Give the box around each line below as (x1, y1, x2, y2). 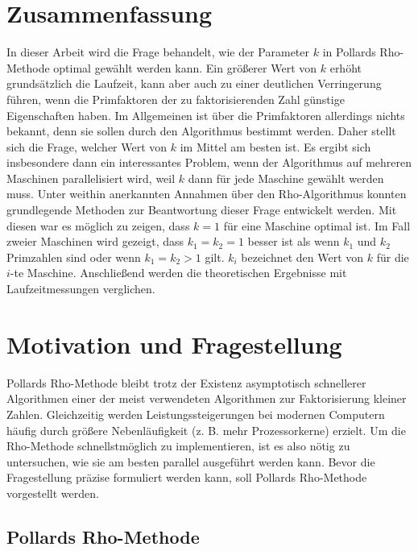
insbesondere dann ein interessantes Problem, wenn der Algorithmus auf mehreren (6, 154, 412, 171)
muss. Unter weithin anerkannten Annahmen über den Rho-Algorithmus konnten (6, 185, 407, 202)
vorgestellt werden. (6, 484, 99, 501)
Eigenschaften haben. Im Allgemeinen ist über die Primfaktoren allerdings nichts (6, 106, 405, 123)
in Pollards (322, 43, 376, 60)
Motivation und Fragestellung (6, 327, 342, 360)
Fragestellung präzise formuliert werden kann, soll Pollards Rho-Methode (6, 469, 367, 486)
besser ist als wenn (247, 233, 340, 250)
